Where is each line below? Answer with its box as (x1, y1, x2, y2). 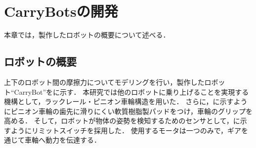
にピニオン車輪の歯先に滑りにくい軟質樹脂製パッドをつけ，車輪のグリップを (4, 106, 253, 116)
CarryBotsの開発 (4, 1, 118, 21)
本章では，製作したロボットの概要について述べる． (4, 30, 170, 40)
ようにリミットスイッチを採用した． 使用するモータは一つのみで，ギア (10, 125, 242, 135)
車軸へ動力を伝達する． (24, 135, 101, 145)
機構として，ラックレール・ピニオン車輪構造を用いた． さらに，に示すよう (4, 96, 248, 107)
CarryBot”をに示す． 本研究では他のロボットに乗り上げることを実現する (14, 86, 249, 97)
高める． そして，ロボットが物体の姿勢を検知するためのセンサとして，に (4, 115, 240, 126)
